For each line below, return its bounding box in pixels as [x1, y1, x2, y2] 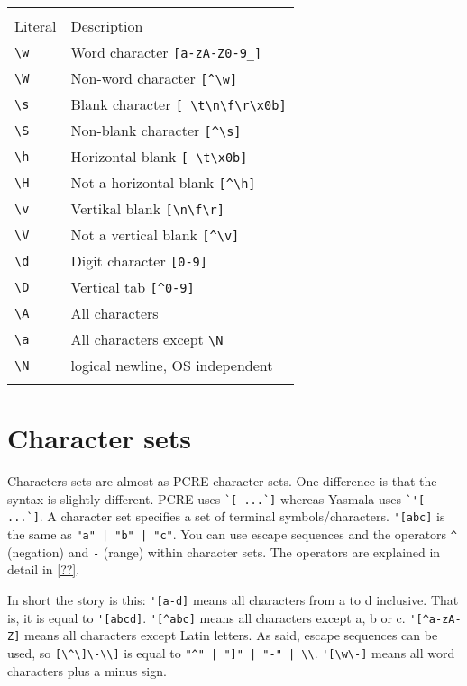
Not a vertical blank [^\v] [70, 224, 240, 245]
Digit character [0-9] [70, 250, 207, 271]
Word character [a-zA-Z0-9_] [70, 41, 262, 62]
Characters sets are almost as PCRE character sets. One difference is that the [7, 472, 437, 491]
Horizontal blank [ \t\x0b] [70, 146, 248, 167]
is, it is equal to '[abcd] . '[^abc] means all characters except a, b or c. [7, 608, 406, 627]
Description [70, 15, 143, 36]
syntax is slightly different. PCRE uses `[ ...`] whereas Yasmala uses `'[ [7, 489, 426, 508]
